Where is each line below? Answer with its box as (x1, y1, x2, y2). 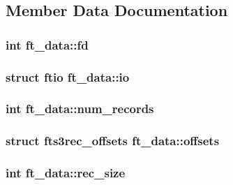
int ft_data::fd (6, 36, 89, 53)
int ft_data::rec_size (6, 164, 126, 182)
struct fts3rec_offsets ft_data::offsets (6, 132, 220, 149)
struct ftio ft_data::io (6, 68, 130, 85)
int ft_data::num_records (6, 100, 154, 117)
